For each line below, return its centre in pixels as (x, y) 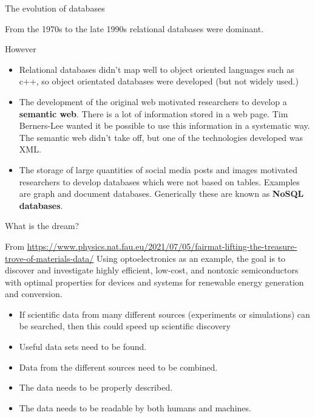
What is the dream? (42, 226)
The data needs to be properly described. (96, 387)
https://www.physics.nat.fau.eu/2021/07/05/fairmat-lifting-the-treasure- (162, 246)
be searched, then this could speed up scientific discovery (125, 326)
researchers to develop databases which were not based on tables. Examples (159, 181)
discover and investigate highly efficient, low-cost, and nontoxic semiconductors (152, 270)
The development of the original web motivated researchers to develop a (153, 101)
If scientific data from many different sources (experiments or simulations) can (164, 314)
